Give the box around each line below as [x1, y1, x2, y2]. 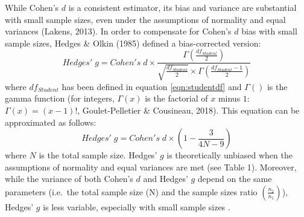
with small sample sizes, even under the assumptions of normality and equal [5, 13, 286, 25]
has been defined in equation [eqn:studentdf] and [62, 80, 242, 92]
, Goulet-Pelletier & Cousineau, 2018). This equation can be [77, 103, 300, 116]
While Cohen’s [5, 1, 59, 13]
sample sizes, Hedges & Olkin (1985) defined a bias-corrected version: [5, 36, 261, 49]
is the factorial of [145, 92, 208, 105]
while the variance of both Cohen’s [5, 172, 133, 185]
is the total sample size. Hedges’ [39, 149, 157, 161]
